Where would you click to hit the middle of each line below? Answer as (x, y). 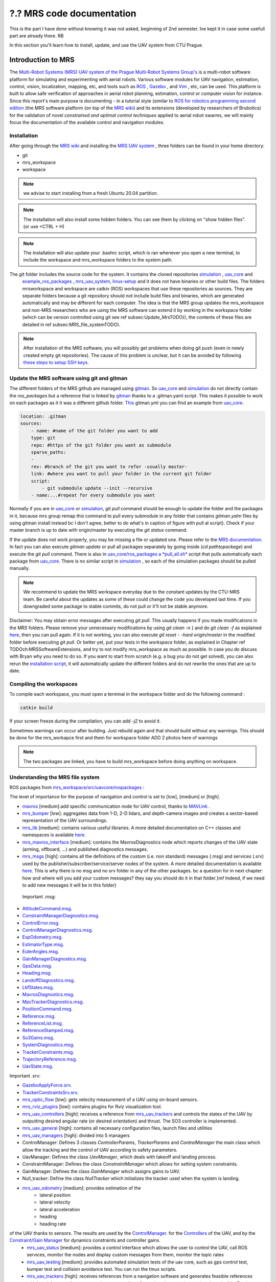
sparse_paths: (49, 452)
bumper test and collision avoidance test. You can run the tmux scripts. (101, 1269)
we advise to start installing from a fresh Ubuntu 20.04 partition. (91, 193)
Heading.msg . (37, 973)
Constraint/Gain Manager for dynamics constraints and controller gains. (85, 1240)
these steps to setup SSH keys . (56, 363)
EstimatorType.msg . (43, 944)
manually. (20, 568)
